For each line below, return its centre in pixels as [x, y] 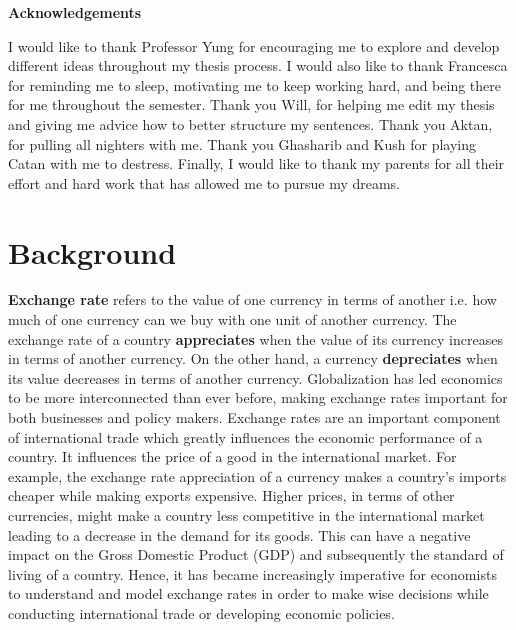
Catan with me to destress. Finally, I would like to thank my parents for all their [256, 163]
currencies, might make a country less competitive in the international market [246, 515]
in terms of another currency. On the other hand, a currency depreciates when [253, 358]
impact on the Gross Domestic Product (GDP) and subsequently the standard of [256, 554]
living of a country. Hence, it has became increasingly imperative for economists [252, 573]
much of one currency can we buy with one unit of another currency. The [232, 319]
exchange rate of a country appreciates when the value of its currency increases [255, 338]
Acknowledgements [75, 12]
